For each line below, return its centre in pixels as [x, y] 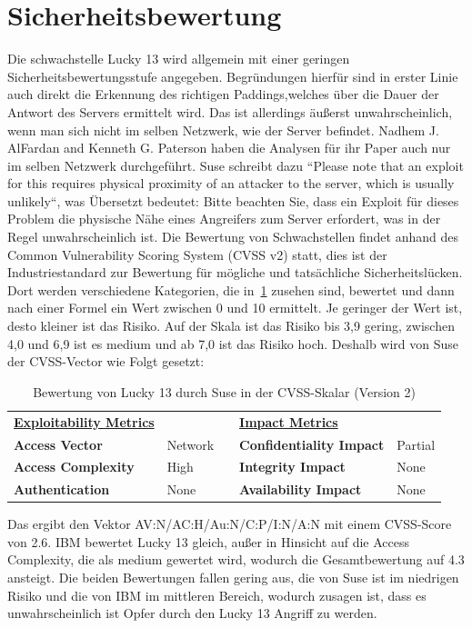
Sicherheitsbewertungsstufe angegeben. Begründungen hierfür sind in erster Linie [233, 76]
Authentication [62, 489]
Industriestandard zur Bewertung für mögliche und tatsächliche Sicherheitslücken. [235, 272]
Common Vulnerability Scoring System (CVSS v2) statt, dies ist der [197, 254]
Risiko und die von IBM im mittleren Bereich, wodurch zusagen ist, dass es [217, 595]
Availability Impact [301, 489]
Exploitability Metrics [84, 421]
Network [191, 444]
